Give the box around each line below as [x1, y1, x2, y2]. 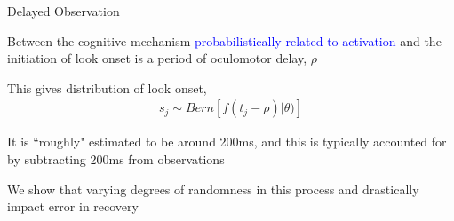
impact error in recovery [7, 197, 139, 216]
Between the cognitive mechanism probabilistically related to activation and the [7, 31, 442, 50]
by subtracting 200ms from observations [7, 150, 225, 168]
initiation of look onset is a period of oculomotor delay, [7, 49, 307, 67]
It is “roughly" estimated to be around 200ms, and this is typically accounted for [7, 132, 447, 151]
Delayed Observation [7, 2, 120, 20]
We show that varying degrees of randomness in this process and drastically [7, 179, 419, 198]
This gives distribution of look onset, [7, 78, 207, 97]
